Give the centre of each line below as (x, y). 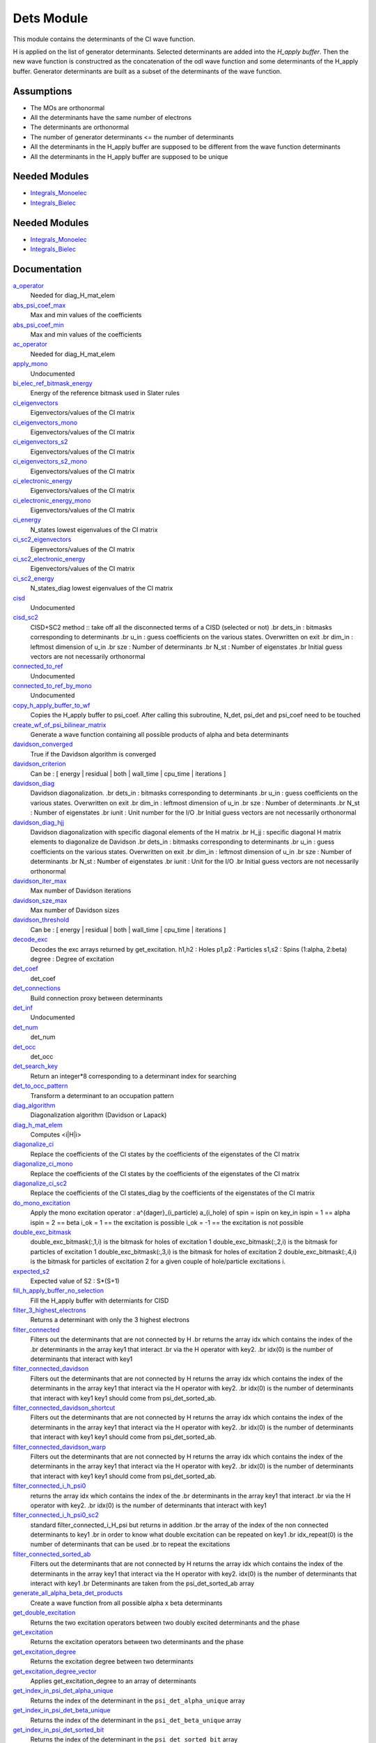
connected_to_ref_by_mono (52, 686)
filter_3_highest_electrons (49, 1310)
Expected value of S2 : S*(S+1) (75, 1281)
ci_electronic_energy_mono (52, 500)
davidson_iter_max (40, 881)
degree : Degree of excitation (72, 959)
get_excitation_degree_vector (55, 1671)
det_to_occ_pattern (40, 1086)
